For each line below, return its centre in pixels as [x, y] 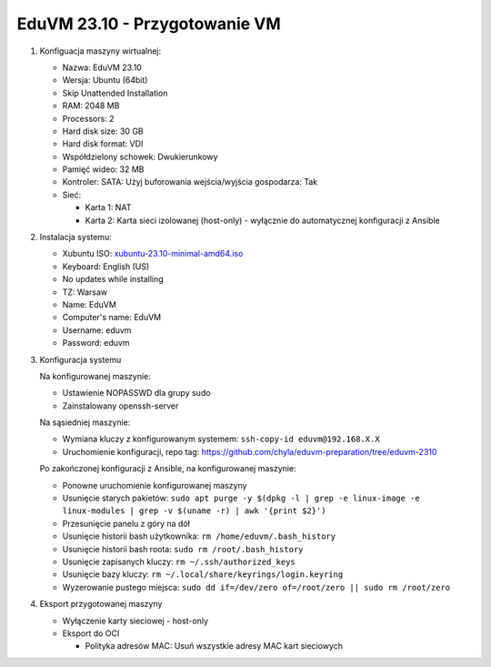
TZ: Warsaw [85, 292]
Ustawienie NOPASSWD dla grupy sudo [136, 393]
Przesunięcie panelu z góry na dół [126, 523]
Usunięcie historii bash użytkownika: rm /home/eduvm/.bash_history [199, 536]
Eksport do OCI [91, 633]
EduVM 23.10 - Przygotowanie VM [149, 24]
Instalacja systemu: [76, 237]
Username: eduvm [97, 330]
